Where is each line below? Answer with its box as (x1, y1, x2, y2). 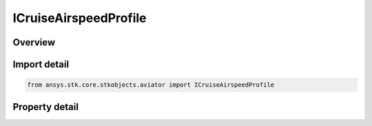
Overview (12, 36, 56, 48)
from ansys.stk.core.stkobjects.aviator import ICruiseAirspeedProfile (27, 81, 275, 89)
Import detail (12, 59, 69, 70)
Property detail (12, 101, 79, 113)
